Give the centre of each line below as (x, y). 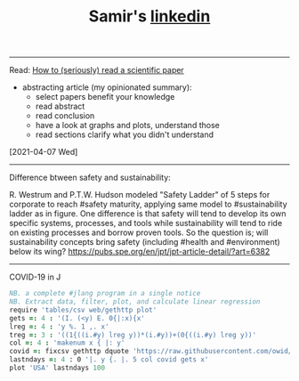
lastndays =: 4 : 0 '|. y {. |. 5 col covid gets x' (109, 360)
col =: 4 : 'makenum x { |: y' (67, 343)
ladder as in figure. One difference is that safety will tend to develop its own (148, 214)
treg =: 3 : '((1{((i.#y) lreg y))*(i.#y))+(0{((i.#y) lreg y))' (133, 335)
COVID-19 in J (35, 277)
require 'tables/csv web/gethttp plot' (83, 310)
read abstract (60, 106)
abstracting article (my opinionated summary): (107, 87)
